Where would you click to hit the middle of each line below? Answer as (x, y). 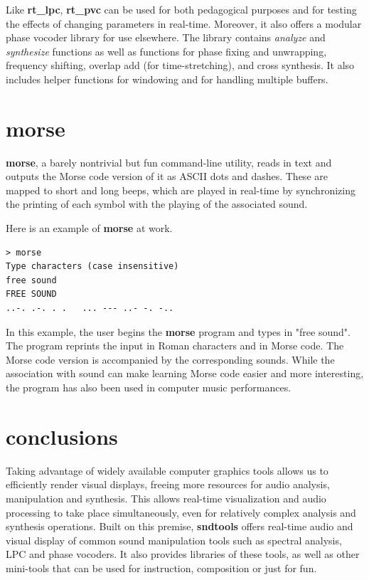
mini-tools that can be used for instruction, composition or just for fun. (161, 568)
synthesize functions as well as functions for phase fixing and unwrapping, (166, 51)
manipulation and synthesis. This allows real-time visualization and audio (166, 498)
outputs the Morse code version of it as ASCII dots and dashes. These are (167, 176)
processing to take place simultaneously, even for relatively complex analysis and (181, 512)
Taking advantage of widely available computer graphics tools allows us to (167, 470)
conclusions (62, 436)
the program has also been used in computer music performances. (149, 387)
